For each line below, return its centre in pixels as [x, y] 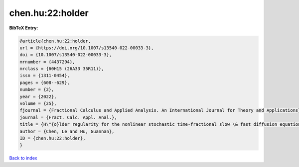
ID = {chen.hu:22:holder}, [53, 138]
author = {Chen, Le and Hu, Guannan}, [67, 131]
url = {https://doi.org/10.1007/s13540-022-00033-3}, [87, 48]
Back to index [23, 158]
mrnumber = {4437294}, [47, 62]
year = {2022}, [38, 96]
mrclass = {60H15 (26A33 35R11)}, [62, 69]
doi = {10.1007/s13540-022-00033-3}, [66, 55]
